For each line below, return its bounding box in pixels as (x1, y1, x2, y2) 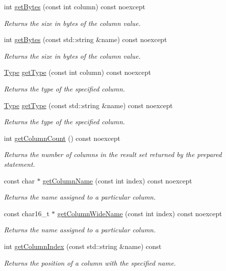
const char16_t (4, 208, 50, 218)
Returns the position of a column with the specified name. (4, 257, 176, 268)
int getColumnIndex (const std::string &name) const (4, 241, 162, 251)
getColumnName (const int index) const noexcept (43, 175, 192, 185)
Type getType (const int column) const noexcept (4, 67, 151, 77)
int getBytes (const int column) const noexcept (4, 1, 146, 11)
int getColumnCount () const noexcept (4, 133, 121, 143)
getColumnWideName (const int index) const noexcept (57, 208, 222, 218)
